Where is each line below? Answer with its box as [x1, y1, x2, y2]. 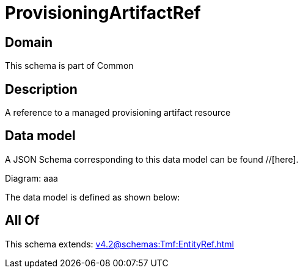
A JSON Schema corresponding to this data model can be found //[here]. [5, 154, 299, 165]
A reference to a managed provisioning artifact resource [5, 107, 231, 118]
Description [5, 81, 78, 97]
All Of [5, 213, 40, 229]
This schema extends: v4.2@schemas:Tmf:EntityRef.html [5, 238, 235, 249]
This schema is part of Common [5, 60, 134, 71]
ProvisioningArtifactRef [5, 2, 201, 23]
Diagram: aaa [5, 172, 58, 183]
